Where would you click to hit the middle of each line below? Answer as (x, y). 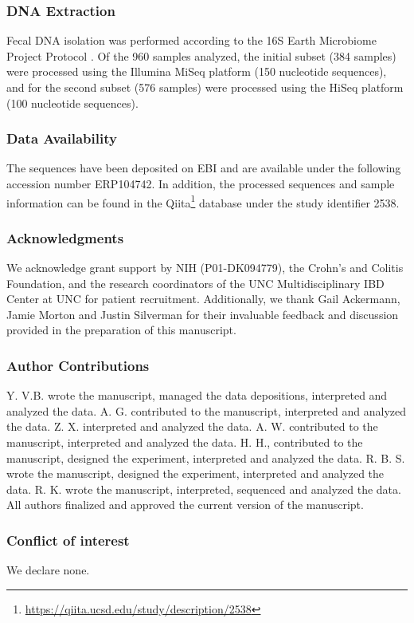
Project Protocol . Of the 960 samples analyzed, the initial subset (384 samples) (201, 55)
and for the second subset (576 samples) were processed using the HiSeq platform (205, 87)
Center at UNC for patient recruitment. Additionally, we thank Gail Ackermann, (203, 299)
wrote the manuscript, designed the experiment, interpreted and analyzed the (195, 473)
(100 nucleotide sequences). (72, 103)
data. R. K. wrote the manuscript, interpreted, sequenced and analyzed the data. (204, 489)
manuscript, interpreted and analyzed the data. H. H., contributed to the (185, 442)
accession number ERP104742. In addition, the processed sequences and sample (201, 183)
